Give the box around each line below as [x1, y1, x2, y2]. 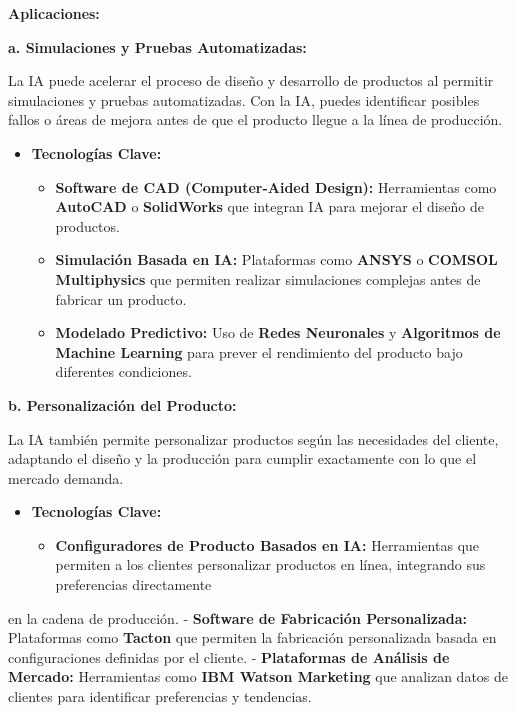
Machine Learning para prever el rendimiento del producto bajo [55, 341, 463, 362]
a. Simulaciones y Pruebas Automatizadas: [8, 36, 307, 57]
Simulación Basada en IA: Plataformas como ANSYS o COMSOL [55, 249, 498, 270]
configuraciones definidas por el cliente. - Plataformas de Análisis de [8, 646, 450, 667]
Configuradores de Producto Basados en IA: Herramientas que [55, 534, 480, 555]
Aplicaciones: [8, 3, 100, 23]
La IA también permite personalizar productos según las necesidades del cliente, [8, 428, 499, 449]
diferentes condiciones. [55, 361, 192, 382]
